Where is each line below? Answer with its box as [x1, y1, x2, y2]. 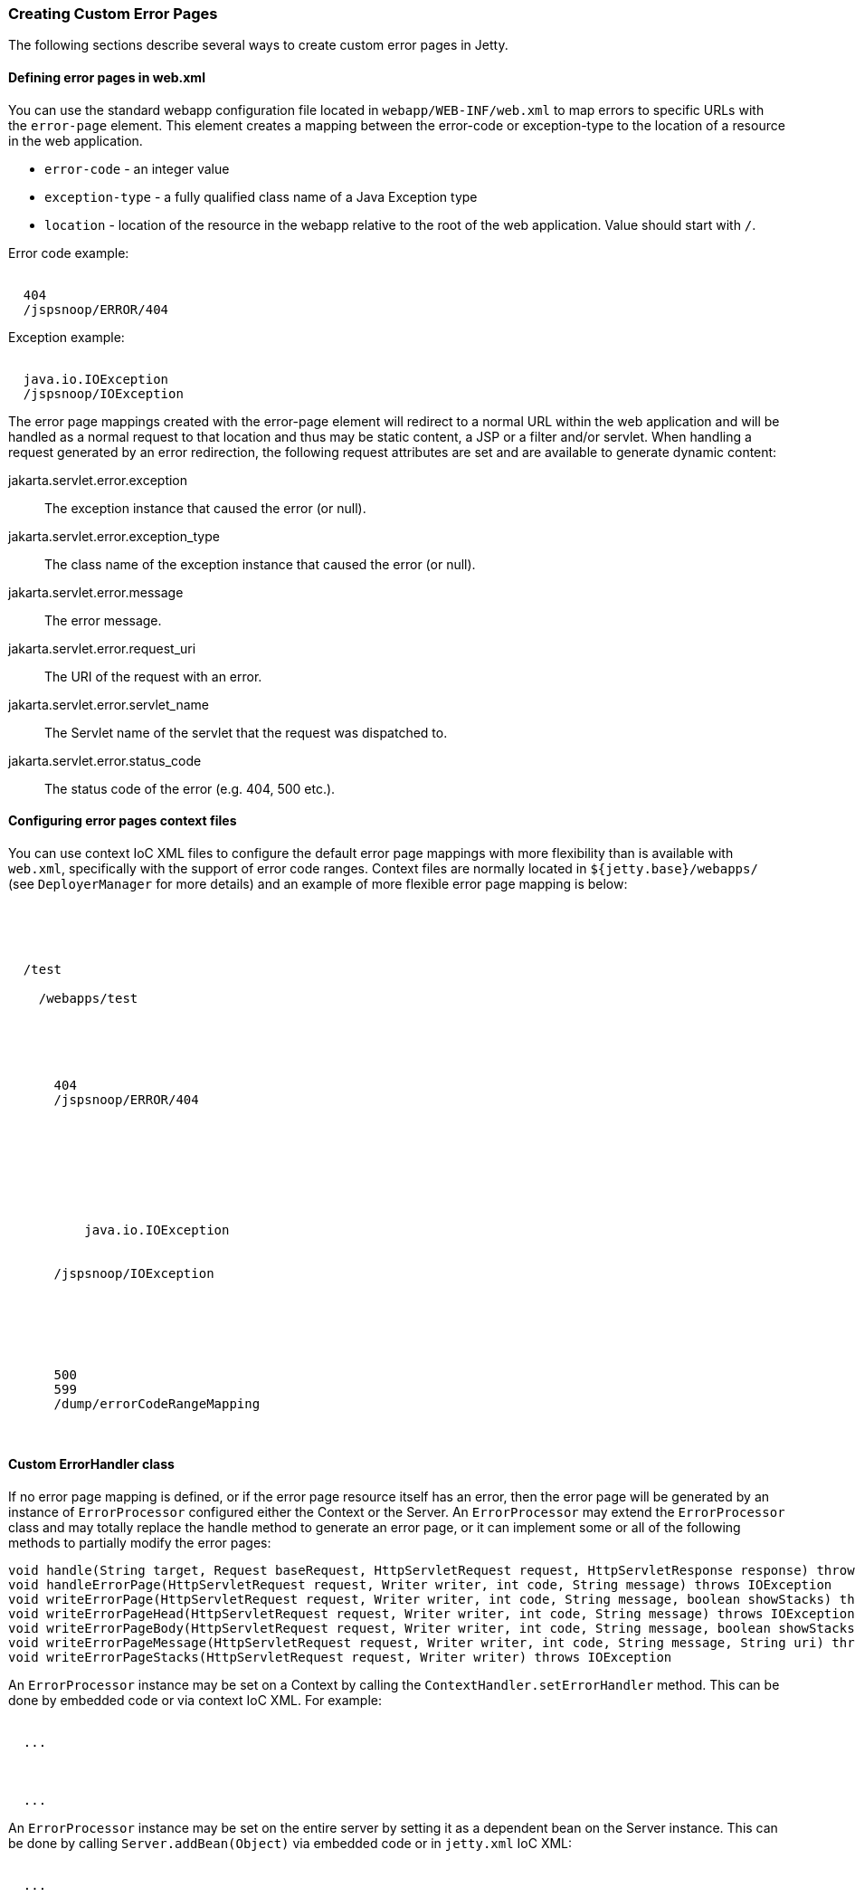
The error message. [44, 612, 162, 628]
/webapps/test [38, 990, 138, 1006]
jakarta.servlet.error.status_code [8, 752, 202, 768]
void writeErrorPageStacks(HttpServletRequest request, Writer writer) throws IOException [8, 1650, 672, 1665]
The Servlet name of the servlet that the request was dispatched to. [44, 724, 448, 740]
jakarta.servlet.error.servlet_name [8, 696, 210, 712]
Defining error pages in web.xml [8, 69, 205, 85]
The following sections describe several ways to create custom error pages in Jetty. [8, 37, 508, 53]
